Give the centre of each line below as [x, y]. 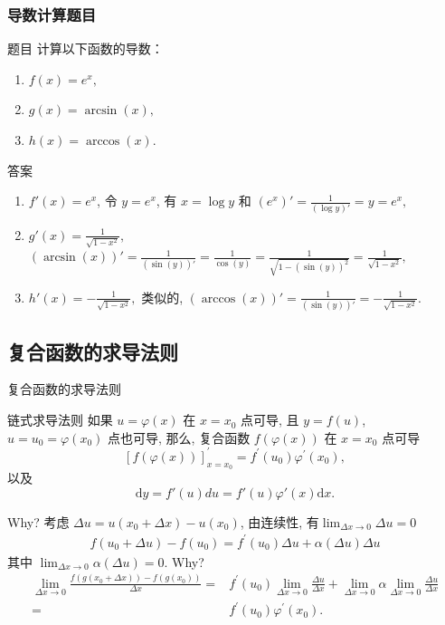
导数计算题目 [52, 14]
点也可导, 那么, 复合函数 [179, 437]
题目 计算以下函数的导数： [85, 48]
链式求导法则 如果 [60, 420]
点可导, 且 [270, 420]
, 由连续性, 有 [279, 521]
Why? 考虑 [38, 521]
